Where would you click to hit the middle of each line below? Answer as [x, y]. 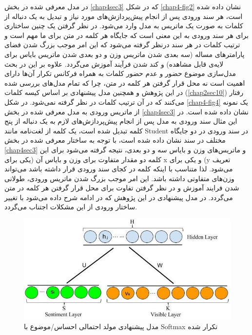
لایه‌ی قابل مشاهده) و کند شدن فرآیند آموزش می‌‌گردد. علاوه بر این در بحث [114, 64]
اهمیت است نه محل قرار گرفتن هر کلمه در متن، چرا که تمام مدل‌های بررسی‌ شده [125, 83]
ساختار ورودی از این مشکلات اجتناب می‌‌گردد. [71, 207]
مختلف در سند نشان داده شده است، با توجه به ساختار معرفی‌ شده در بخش [115, 140]
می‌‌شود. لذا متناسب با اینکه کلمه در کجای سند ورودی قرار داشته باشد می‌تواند [119, 169]
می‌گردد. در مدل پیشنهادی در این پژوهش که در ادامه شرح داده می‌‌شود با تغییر [119, 197]
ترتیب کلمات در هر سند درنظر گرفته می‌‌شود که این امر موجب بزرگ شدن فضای [122, 45]
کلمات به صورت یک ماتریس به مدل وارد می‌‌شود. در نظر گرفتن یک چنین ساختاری [124, 26]
